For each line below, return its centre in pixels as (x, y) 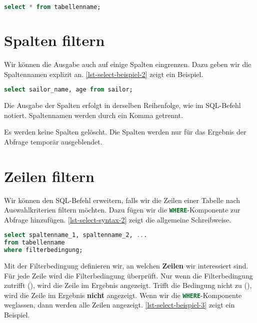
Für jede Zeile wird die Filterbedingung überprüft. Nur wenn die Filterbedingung (128, 275)
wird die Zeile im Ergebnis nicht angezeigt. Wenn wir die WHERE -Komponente (123, 295)
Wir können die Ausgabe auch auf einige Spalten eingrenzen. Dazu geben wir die (128, 64)
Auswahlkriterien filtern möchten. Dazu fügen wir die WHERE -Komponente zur (122, 210)
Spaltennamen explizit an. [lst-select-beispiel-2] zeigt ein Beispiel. (104, 74)
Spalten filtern (54, 40)
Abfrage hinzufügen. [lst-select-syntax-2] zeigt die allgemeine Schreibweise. (118, 219)
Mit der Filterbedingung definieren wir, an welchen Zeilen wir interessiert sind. (126, 266)
